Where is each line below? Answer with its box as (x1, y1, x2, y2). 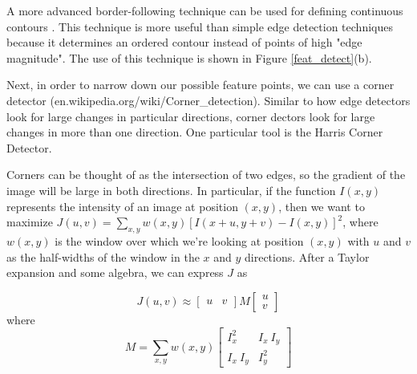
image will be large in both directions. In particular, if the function (6, 181, 336, 198)
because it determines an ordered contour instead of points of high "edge (6, 34, 362, 51)
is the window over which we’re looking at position (55, 232, 304, 249)
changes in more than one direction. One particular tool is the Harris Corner (6, 124, 383, 140)
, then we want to (278, 197, 365, 214)
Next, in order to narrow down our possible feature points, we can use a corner (6, 76, 395, 93)
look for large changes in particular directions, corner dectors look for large (6, 108, 375, 124)
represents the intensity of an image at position (6, 197, 238, 214)
